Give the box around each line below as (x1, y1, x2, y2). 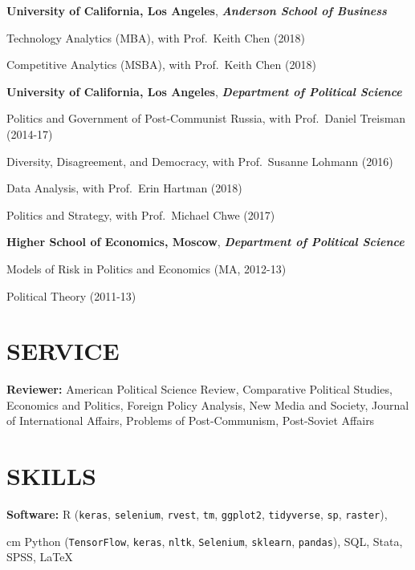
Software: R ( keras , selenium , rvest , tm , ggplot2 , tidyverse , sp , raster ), (6, 506, 388, 523)
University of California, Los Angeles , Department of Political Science (6, 83, 402, 99)
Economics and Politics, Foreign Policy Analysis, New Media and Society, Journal (6, 396, 409, 413)
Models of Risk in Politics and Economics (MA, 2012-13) (6, 260, 287, 277)
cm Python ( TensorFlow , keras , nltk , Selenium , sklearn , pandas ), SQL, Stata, (6, 532, 403, 549)
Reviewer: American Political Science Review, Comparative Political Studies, (6, 381, 393, 398)
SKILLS (6, 459, 96, 492)
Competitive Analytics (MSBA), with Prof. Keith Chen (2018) (6, 56, 316, 73)
